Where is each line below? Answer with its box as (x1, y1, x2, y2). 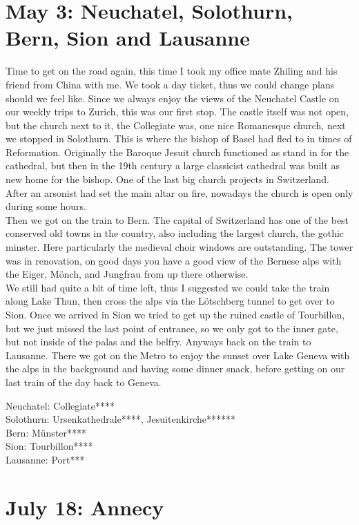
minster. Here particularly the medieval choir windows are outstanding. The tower (6, 240, 353, 254)
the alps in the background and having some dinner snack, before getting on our (6, 361, 345, 376)
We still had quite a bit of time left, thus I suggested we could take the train (6, 280, 330, 294)
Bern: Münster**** (6, 425, 87, 439)
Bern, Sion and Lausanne (6, 23, 251, 52)
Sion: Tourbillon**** (6, 439, 93, 453)
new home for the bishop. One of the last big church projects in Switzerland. (6, 172, 330, 187)
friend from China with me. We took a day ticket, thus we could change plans (6, 77, 335, 91)
